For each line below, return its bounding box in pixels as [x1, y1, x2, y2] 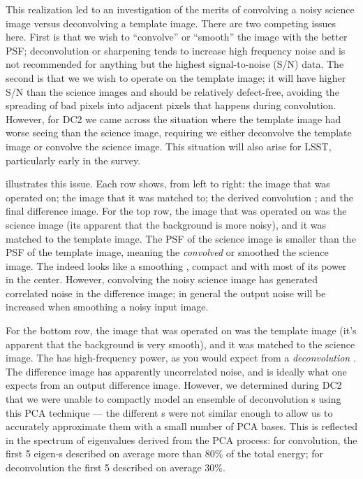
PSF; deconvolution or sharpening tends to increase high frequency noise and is [6, 43, 346, 57]
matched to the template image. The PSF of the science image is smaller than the [6, 231, 356, 245]
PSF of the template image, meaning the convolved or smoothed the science [6, 245, 329, 259]
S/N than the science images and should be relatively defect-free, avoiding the [6, 84, 339, 99]
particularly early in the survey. [6, 152, 141, 167]
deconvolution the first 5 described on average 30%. [6, 460, 225, 474]
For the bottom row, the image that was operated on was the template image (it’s [6, 323, 357, 338]
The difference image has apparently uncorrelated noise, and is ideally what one [6, 364, 347, 378]
